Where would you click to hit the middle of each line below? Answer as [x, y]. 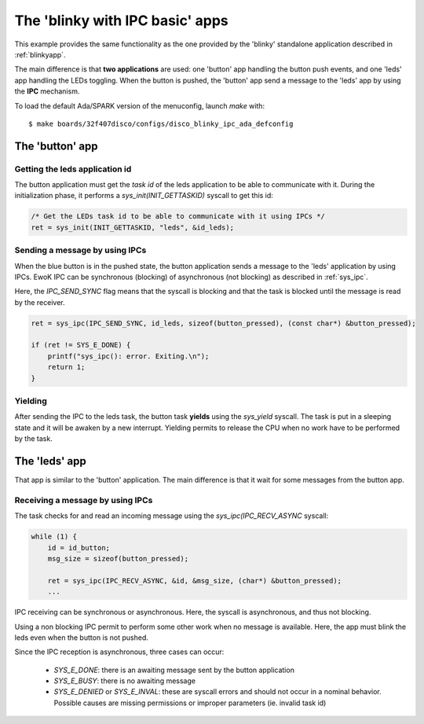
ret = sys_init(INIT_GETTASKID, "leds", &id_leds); [133, 227]
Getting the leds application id [73, 169]
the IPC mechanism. [47, 91]
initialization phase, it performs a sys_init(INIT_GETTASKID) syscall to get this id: [144, 196]
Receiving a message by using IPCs [84, 500]
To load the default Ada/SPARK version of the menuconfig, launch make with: [140, 105]
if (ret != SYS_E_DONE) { [81, 345]
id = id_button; [79, 548]
